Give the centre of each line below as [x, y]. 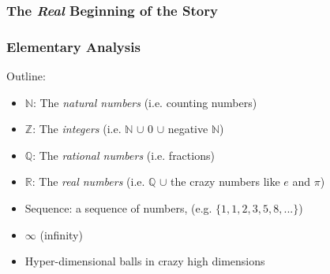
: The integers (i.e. [77, 129]
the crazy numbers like [225, 181]
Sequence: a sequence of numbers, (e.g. [118, 208]
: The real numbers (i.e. [88, 181]
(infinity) [61, 234]
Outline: [26, 76]
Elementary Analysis [73, 46]
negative [188, 129]
